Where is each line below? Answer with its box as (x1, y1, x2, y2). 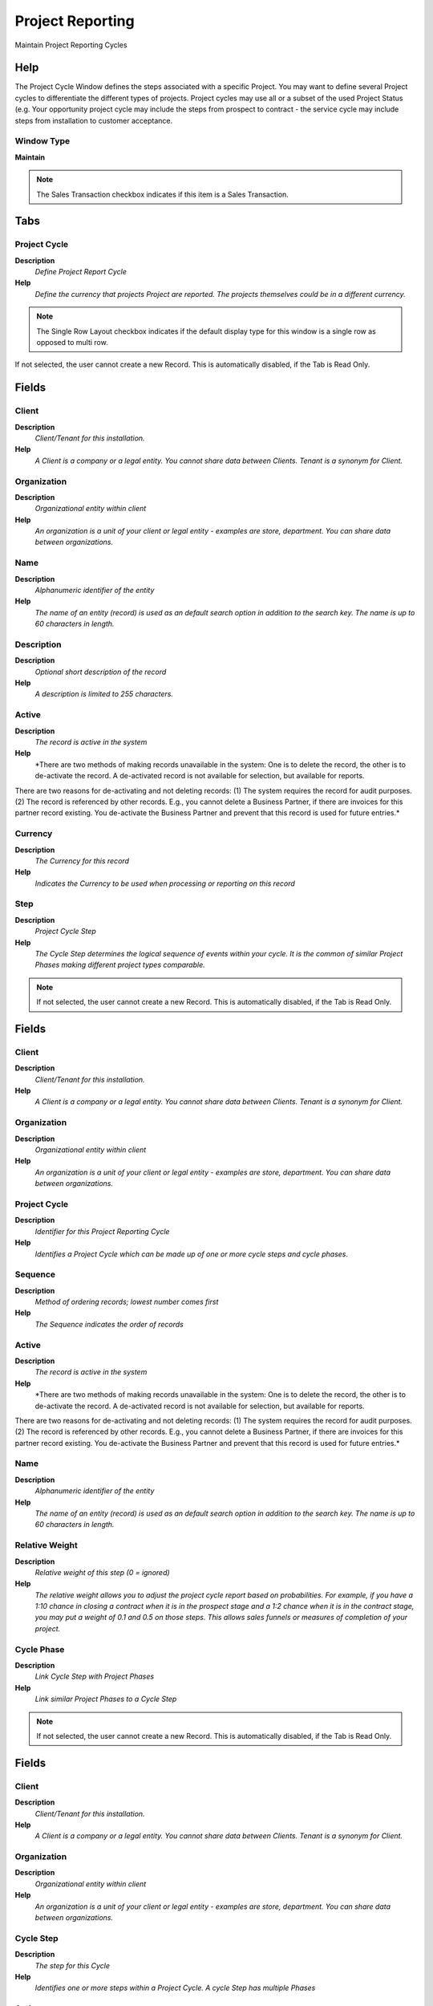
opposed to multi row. (36, 338, 108, 347)
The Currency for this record (34, 855, 130, 866)
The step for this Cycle (34, 1960, 111, 1970)
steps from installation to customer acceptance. (14, 116, 172, 125)
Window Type (14, 136, 71, 147)
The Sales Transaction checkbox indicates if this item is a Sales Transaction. (36, 189, 289, 199)
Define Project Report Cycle (34, 267, 127, 277)
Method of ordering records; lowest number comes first (34, 1297, 219, 1307)
